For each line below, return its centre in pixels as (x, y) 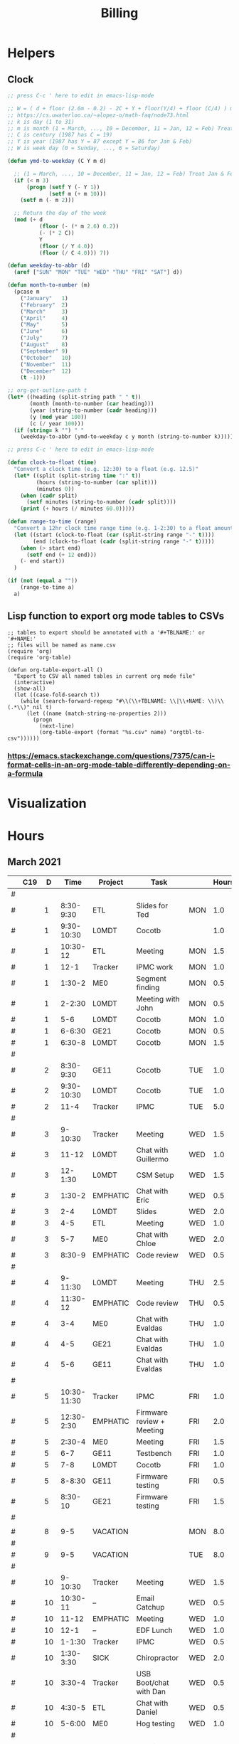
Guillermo (152, 1159)
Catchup (150, 1607)
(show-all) (30, 688)
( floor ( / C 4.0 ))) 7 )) (74, 253)
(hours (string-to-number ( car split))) (97, 482)
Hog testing (156, 1723)
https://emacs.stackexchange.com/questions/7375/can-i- (111, 756)
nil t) (43, 707)
